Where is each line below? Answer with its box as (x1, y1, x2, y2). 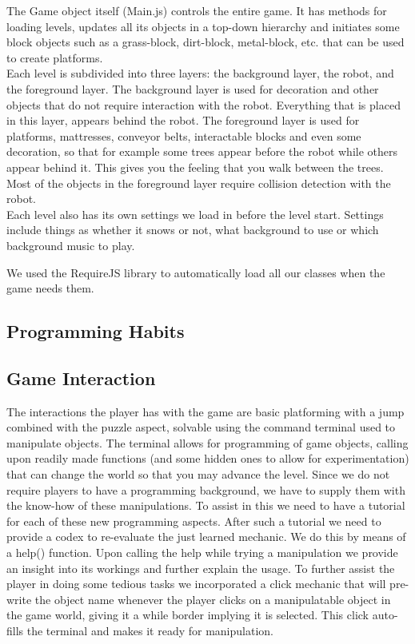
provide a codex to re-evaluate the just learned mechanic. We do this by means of (6, 528, 406, 545)
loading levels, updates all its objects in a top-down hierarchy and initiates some (6, 18, 400, 34)
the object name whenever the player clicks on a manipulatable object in (34, 590, 391, 607)
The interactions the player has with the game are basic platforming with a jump (6, 403, 405, 419)
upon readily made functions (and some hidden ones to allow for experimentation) (6, 450, 409, 467)
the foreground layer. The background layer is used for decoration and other (6, 80, 379, 97)
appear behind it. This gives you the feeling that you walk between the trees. (6, 158, 384, 175)
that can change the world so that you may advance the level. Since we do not (6, 466, 390, 483)
